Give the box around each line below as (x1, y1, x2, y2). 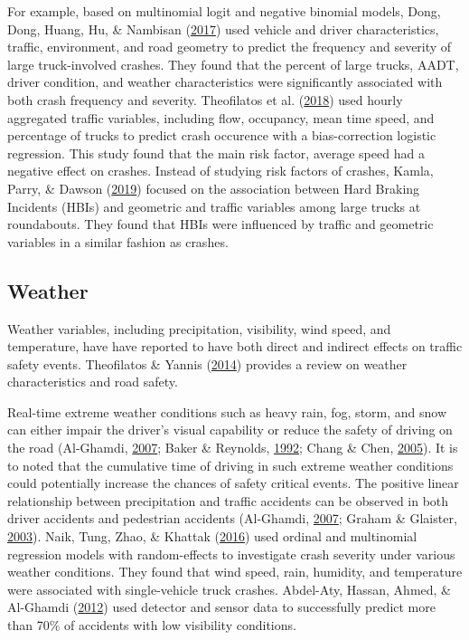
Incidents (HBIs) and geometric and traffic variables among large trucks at (7, 196, 421, 215)
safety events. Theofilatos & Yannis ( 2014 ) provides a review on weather (7, 354, 408, 373)
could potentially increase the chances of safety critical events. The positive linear (7, 473, 459, 492)
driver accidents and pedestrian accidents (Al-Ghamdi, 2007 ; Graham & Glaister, (7, 509, 457, 528)
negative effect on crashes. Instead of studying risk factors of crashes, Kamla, (7, 161, 434, 180)
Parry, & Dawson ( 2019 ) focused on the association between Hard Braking (7, 178, 420, 197)
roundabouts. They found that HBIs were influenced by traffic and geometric (7, 215, 434, 234)
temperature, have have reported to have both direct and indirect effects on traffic (7, 337, 463, 356)
